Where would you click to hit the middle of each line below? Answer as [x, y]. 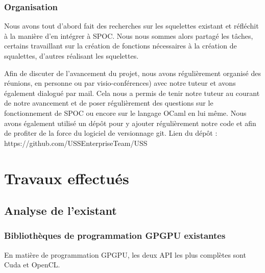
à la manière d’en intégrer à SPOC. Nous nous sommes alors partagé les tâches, [129, 35]
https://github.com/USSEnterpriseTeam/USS [76, 143]
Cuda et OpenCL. [32, 265]
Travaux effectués [67, 178]
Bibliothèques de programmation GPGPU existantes [115, 235]
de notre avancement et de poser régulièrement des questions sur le [109, 103]
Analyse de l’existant [61, 210]
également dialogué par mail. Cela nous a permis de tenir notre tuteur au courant [132, 93]
